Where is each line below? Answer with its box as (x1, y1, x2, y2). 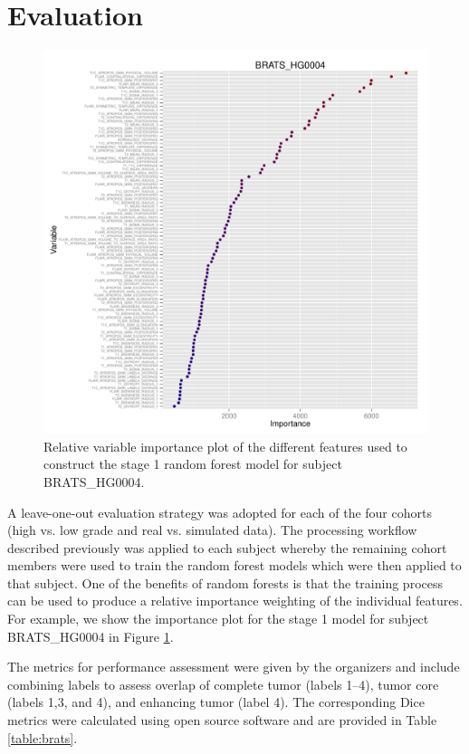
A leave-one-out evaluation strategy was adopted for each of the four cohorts (7, 502, 432, 521)
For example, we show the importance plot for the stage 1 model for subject (7, 609, 429, 628)
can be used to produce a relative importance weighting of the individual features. (7, 591, 463, 610)
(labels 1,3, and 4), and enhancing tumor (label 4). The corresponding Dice (7, 692, 425, 711)
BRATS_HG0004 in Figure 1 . (7, 626, 174, 645)
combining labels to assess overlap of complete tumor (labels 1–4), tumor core (7, 674, 439, 693)
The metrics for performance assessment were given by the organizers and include (7, 657, 460, 676)
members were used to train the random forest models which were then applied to (7, 556, 462, 575)
